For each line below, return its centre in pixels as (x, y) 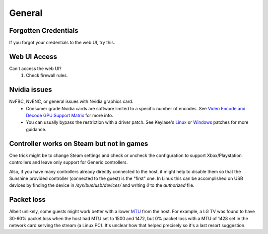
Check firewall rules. (47, 76)
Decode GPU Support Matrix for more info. (70, 116)
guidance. (36, 129)
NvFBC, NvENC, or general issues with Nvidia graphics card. (71, 101)
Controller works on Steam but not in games (79, 143)
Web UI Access (33, 56)
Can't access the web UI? (35, 68)
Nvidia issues (31, 90)
